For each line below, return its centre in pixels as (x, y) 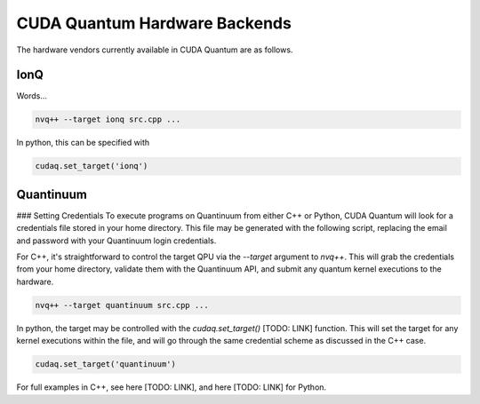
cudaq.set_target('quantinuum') (106, 364)
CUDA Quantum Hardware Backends (154, 23)
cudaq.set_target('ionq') (92, 166)
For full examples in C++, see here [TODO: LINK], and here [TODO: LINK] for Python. (172, 387)
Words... (32, 96)
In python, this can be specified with (83, 143)
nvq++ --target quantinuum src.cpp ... (122, 305)
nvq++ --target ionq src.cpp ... (108, 119)
